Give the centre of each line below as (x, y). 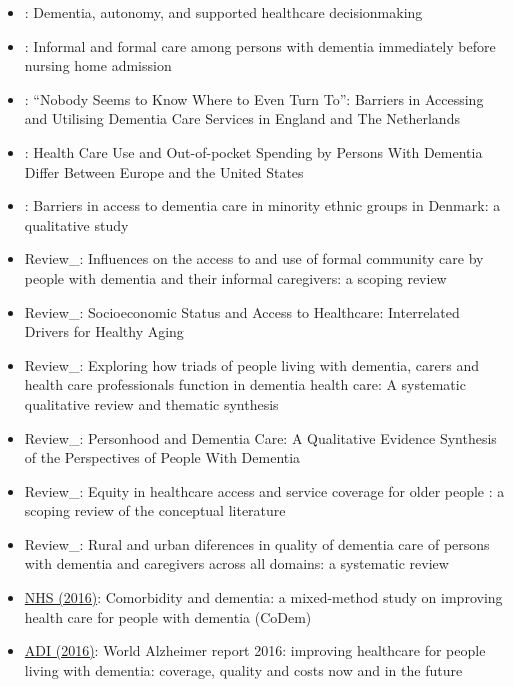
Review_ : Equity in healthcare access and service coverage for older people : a (264, 490)
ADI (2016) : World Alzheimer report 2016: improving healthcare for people (255, 650)
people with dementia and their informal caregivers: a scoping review (235, 277)
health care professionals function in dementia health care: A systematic (245, 384)
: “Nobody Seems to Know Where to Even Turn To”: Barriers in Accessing (254, 98)
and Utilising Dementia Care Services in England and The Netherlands (242, 118)
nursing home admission (98, 65)
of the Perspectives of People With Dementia (162, 457)
